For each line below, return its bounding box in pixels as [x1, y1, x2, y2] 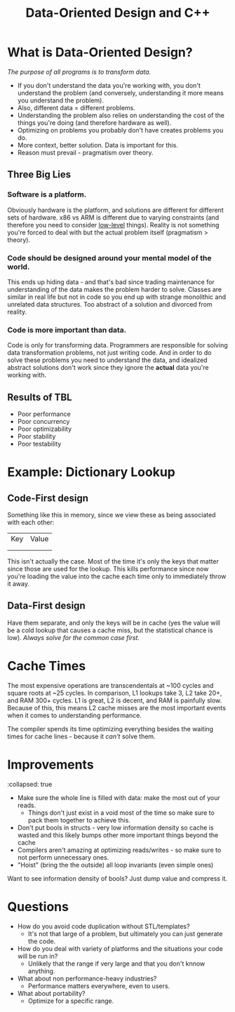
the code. [27, 937, 56, 945]
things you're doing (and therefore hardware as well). [17, 118, 172, 127]
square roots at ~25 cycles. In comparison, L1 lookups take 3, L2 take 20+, [7, 688, 222, 697]
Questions [7, 898, 69, 914]
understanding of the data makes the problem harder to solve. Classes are [7, 285, 222, 293]
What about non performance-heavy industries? [17, 974, 157, 983]
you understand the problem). [17, 96, 104, 105]
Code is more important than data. [7, 325, 127, 335]
